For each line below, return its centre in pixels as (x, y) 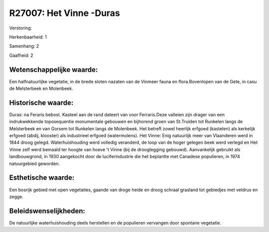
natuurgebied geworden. (34, 163)
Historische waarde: (41, 103)
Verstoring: (21, 28)
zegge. (16, 197)
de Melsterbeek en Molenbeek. (41, 89)
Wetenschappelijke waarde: (54, 70)
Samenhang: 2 (24, 46)
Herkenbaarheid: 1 (28, 37)
